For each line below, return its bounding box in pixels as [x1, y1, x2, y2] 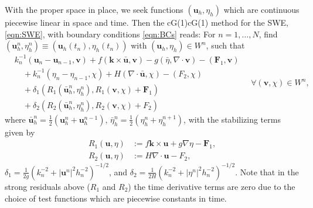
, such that [206, 39, 245, 51]
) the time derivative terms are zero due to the [128, 180, 295, 192]
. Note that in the [235, 165, 299, 178]
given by [5, 126, 35, 138]
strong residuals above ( [5, 180, 90, 192]
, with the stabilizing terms [183, 113, 281, 125]
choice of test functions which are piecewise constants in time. [5, 192, 227, 204]
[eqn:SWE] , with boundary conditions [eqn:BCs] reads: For [5, 27, 216, 40]
